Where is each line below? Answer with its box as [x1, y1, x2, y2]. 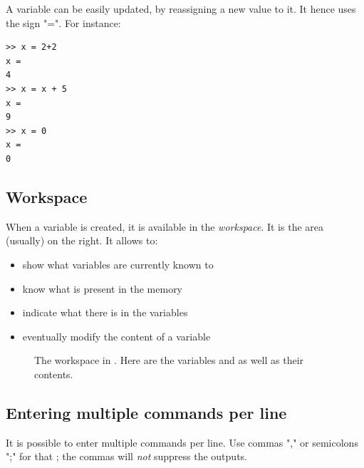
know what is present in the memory [22, 281, 183, 296]
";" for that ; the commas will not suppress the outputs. [6, 449, 247, 464]
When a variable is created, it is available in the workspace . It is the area [6, 219, 324, 234]
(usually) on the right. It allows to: [6, 233, 158, 248]
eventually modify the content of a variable [22, 328, 211, 343]
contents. [34, 366, 73, 381]
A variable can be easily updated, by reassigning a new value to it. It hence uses [6, 1, 356, 16]
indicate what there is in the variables [22, 305, 188, 320]
